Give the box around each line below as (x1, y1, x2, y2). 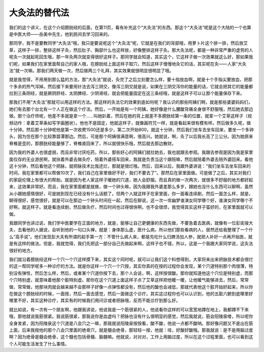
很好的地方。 (9, 247, 35, 253)
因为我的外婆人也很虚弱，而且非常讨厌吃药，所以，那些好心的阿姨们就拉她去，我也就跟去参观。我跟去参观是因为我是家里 (9, 149, 253, 155)
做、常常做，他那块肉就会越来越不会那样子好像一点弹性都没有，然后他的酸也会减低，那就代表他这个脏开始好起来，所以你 (9, 284, 253, 290)
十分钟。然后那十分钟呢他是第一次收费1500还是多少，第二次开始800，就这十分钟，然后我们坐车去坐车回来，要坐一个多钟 (9, 127, 254, 133)
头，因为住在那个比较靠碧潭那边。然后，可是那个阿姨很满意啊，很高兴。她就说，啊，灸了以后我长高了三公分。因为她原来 (9, 134, 253, 140)
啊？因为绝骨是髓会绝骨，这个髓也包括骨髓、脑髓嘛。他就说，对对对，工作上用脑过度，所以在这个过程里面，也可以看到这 (9, 334, 253, 340)
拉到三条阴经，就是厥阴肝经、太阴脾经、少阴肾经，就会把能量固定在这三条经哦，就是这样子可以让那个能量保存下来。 (9, 91, 244, 96)
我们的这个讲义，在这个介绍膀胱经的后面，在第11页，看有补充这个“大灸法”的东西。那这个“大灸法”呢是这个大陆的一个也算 (9, 24, 252, 30)
